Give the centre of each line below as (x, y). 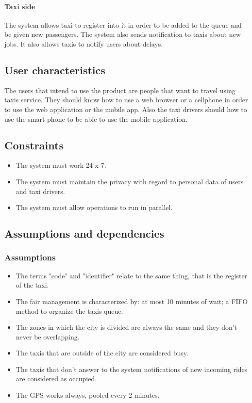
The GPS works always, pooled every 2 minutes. (88, 395)
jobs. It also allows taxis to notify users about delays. (84, 43)
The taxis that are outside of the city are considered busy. (102, 353)
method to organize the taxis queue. (69, 311)
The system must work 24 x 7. (61, 165)
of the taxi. (32, 285)
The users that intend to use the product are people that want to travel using (120, 90)
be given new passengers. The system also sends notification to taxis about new (123, 34)
